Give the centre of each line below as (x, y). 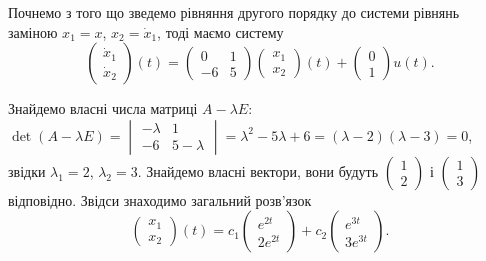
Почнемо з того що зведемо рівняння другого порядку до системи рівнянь (234, 12)
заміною (33, 31)
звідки (27, 170)
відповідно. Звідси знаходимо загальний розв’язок (160, 199)
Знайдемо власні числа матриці (103, 108)
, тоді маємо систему (220, 31)
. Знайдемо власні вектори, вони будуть (258, 170)
